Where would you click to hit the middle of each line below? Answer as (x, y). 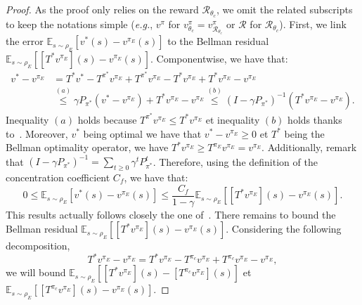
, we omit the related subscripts (284, 9)
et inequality (233, 119)
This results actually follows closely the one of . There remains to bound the (171, 214)
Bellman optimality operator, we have (87, 147)
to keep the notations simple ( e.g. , (79, 24)
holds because (107, 119)
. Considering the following (284, 229)
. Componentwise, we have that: (219, 58)
